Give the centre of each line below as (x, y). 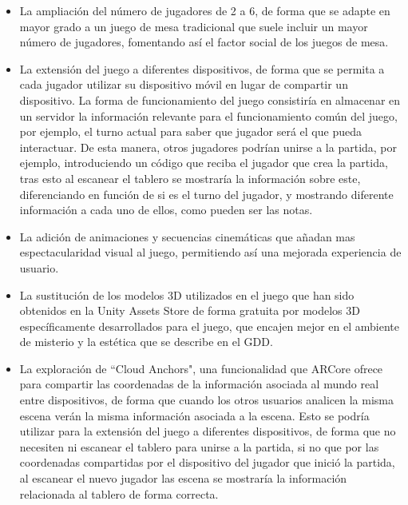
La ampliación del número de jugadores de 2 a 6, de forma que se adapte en (205, 10)
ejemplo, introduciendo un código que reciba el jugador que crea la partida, (204, 163)
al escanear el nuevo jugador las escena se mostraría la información (183, 478)
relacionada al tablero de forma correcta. (119, 493)
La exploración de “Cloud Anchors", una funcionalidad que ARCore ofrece (201, 368)
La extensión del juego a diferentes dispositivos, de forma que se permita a (202, 68)
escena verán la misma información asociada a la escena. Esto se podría (194, 415)
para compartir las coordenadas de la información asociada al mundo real (199, 384)
